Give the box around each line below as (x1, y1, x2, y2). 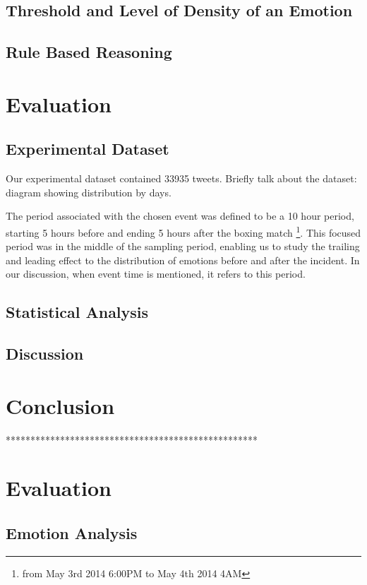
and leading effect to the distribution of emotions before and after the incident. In (6, 252, 360, 267)
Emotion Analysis (6, 522, 138, 543)
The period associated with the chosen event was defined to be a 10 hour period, (6, 208, 354, 223)
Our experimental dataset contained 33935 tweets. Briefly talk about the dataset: (6, 171, 357, 186)
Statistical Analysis (6, 301, 149, 323)
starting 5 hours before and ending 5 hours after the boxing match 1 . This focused (6, 223, 361, 240)
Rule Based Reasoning (6, 41, 172, 63)
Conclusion (6, 391, 115, 420)
